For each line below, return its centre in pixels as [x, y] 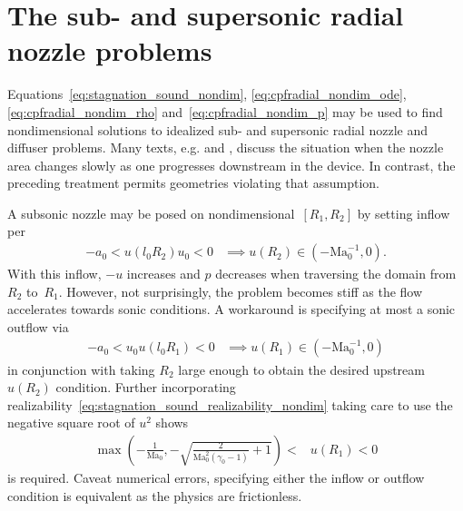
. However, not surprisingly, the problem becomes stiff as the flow [241, 291]
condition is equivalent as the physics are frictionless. [155, 495]
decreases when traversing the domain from [336, 274]
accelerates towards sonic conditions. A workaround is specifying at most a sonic [231, 309]
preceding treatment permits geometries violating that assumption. [193, 183]
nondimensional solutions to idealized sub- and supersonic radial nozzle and [217, 129]
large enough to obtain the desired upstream [301, 369]
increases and [163, 274]
